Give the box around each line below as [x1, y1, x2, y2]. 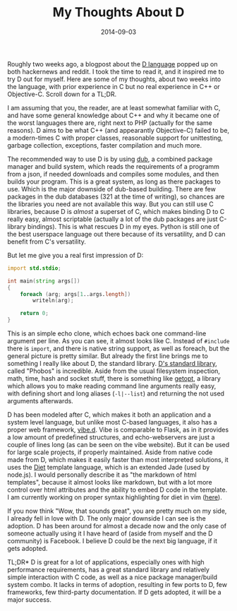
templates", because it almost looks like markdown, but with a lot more [7, 478, 213, 487]
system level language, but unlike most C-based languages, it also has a [7, 418, 217, 427]
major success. [7, 595, 51, 604]
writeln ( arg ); [32, 297, 74, 304]
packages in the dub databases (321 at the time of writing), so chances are [7, 192, 225, 201]
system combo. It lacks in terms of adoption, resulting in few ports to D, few [7, 581, 228, 589]
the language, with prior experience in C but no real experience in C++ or [7, 82, 220, 90]
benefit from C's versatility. [7, 237, 86, 246]
